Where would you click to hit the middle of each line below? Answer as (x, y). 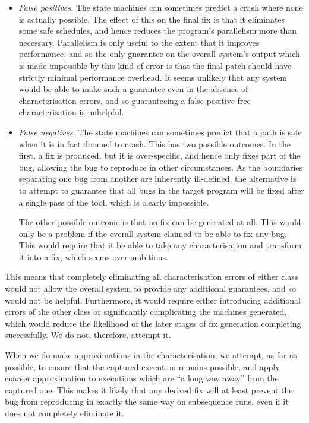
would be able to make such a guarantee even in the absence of (133, 89)
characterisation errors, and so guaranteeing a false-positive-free (135, 100)
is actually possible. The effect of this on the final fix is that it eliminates (152, 19)
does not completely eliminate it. (64, 413)
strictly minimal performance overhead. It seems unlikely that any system (153, 77)
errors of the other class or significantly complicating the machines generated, (146, 312)
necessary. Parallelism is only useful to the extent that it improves (139, 42)
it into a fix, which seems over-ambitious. (93, 256)
